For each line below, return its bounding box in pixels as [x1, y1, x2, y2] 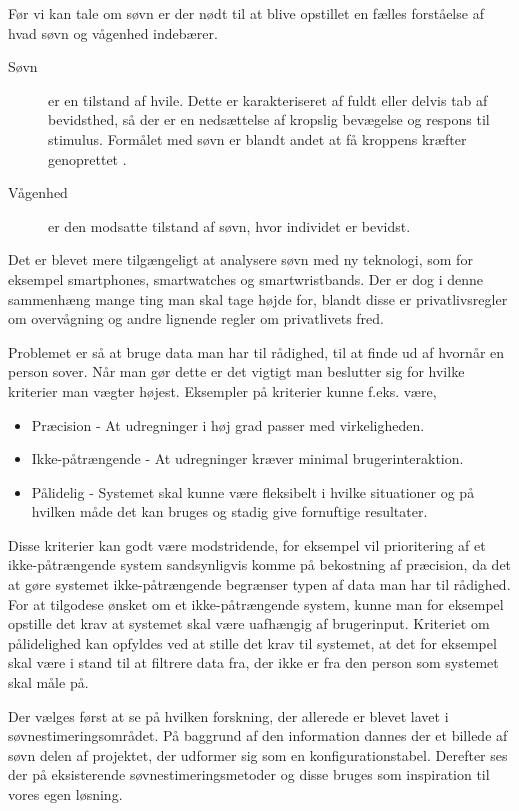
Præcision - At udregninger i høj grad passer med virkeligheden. [31, 414, 425, 435]
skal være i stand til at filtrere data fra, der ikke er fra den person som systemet [8, 652, 499, 673]
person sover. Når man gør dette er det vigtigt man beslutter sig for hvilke [8, 361, 465, 382]
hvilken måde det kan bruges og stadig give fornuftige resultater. [31, 501, 428, 522]
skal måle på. [8, 672, 89, 693]
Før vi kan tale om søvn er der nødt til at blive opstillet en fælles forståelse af [8, 3, 484, 23]
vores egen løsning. [8, 784, 123, 804]
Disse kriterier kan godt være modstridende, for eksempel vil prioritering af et [8, 534, 486, 555]
